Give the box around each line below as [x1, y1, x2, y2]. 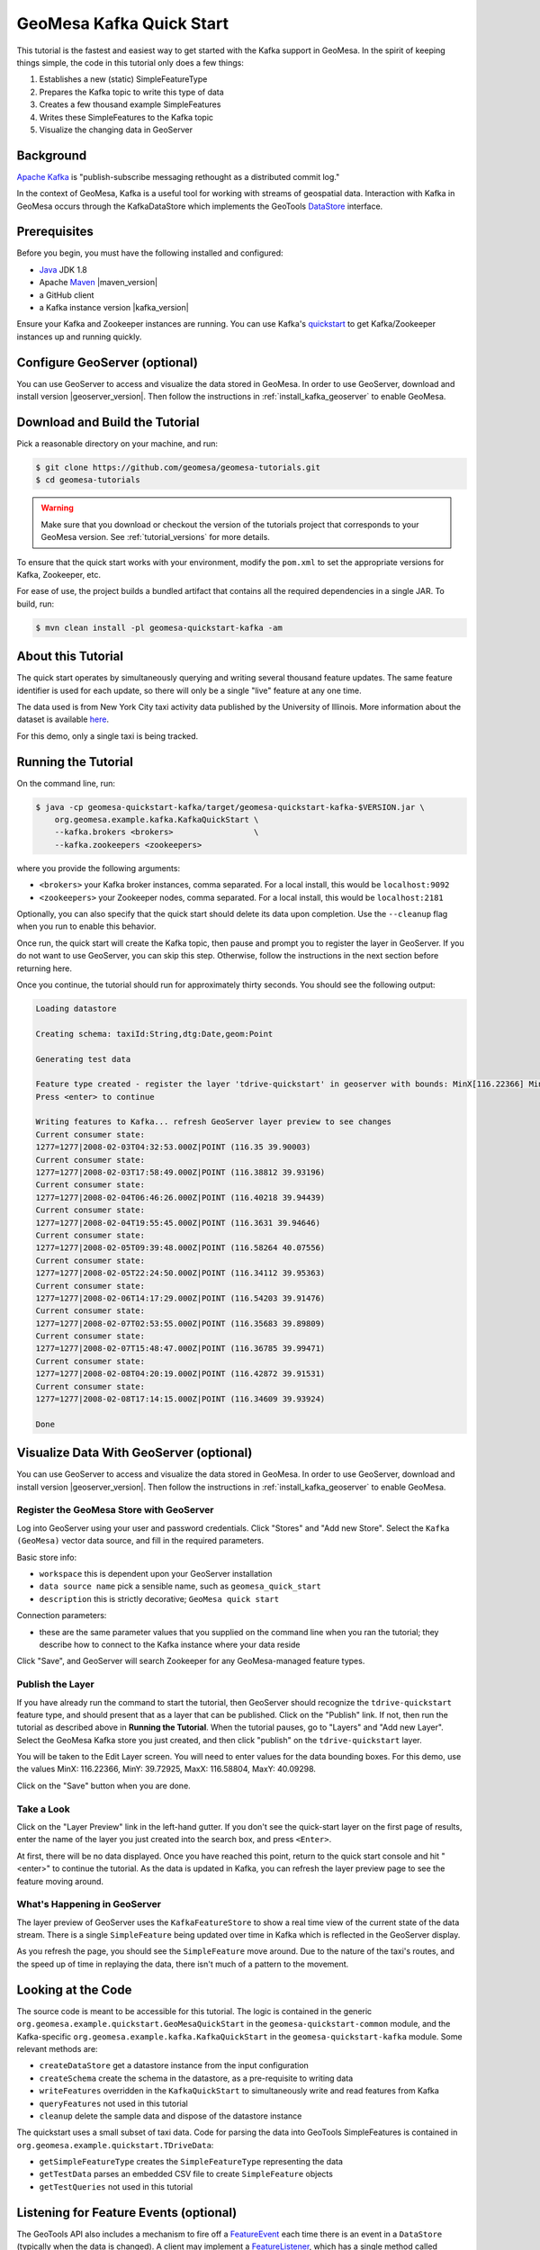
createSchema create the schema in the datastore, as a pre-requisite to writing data [39, 2073, 354, 2083]
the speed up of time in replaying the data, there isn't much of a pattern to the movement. [16, 1958, 349, 1969]
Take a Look [16, 1803, 71, 1815]
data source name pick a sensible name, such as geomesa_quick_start [39, 1580, 321, 1592]
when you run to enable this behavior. [16, 921, 157, 931]
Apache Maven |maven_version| [39, 277, 157, 288]
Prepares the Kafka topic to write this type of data [39, 86, 224, 97]
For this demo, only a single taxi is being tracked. [16, 730, 199, 742]
